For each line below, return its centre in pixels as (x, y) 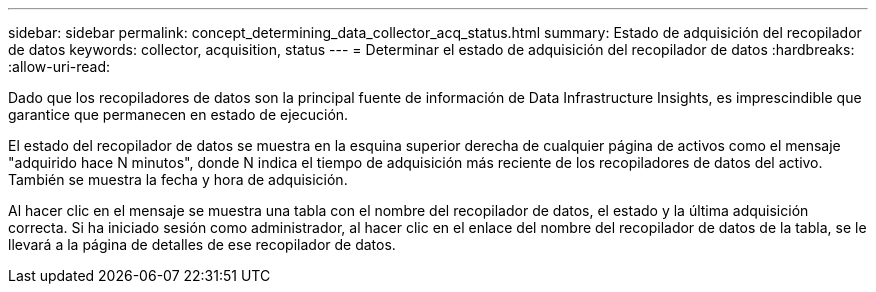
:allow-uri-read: (59, 66)
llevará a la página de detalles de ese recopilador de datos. (202, 244)
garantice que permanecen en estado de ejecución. (178, 114)
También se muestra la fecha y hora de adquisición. (178, 179)
